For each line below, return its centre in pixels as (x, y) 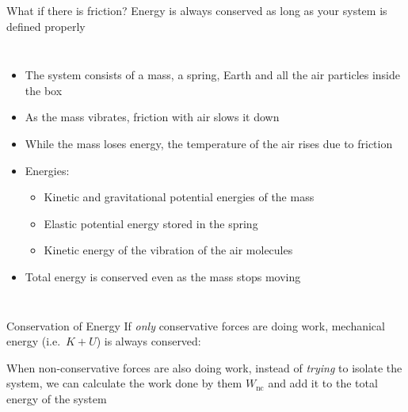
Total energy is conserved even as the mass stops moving (163, 276)
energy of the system (57, 398)
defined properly (46, 26)
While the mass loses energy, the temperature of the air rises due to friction (209, 143)
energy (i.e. (34, 341)
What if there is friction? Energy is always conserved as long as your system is (197, 10)
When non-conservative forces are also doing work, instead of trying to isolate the (204, 367)
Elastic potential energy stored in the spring (151, 223)
